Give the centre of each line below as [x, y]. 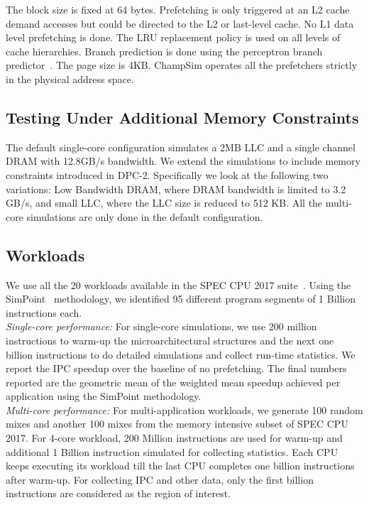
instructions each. [44, 312]
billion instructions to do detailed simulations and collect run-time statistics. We [181, 354]
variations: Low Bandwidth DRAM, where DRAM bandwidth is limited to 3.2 [176, 189]
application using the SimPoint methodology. [104, 396]
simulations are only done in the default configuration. [145, 216]
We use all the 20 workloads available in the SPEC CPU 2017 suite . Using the [178, 284]
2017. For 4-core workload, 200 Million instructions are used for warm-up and [174, 438]
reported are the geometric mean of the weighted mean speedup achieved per [173, 382]
